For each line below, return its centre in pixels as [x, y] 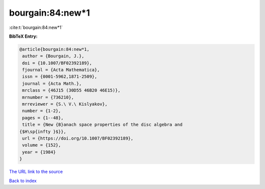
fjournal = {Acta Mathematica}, [61, 70]
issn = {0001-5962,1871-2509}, [60, 77]
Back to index [23, 181]
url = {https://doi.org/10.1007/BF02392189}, [78, 138]
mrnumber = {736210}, [48, 97]
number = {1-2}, [42, 111]
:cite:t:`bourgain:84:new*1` [36, 27]
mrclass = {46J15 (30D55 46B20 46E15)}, [71, 90]
